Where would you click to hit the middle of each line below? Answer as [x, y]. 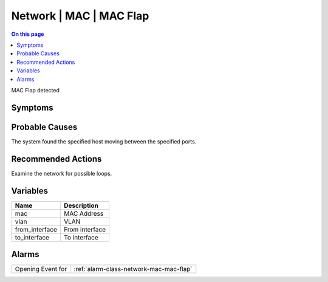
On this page [28, 34]
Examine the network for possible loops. [62, 173]
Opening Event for [41, 269]
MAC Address [84, 213]
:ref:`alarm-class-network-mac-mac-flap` [133, 269]
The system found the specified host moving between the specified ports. [104, 141]
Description [81, 205]
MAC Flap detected [36, 90]
